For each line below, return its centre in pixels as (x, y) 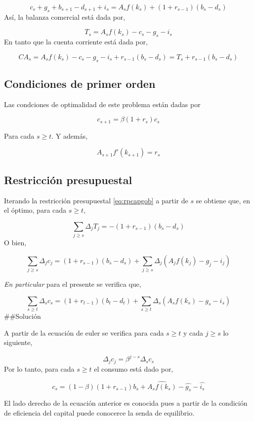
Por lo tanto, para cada (39, 368)
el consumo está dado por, (134, 368)
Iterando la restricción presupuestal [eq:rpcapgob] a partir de (96, 200)
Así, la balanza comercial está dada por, (65, 17)
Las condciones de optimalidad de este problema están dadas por (102, 104)
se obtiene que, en (223, 200)
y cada (193, 332)
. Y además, (70, 135)
